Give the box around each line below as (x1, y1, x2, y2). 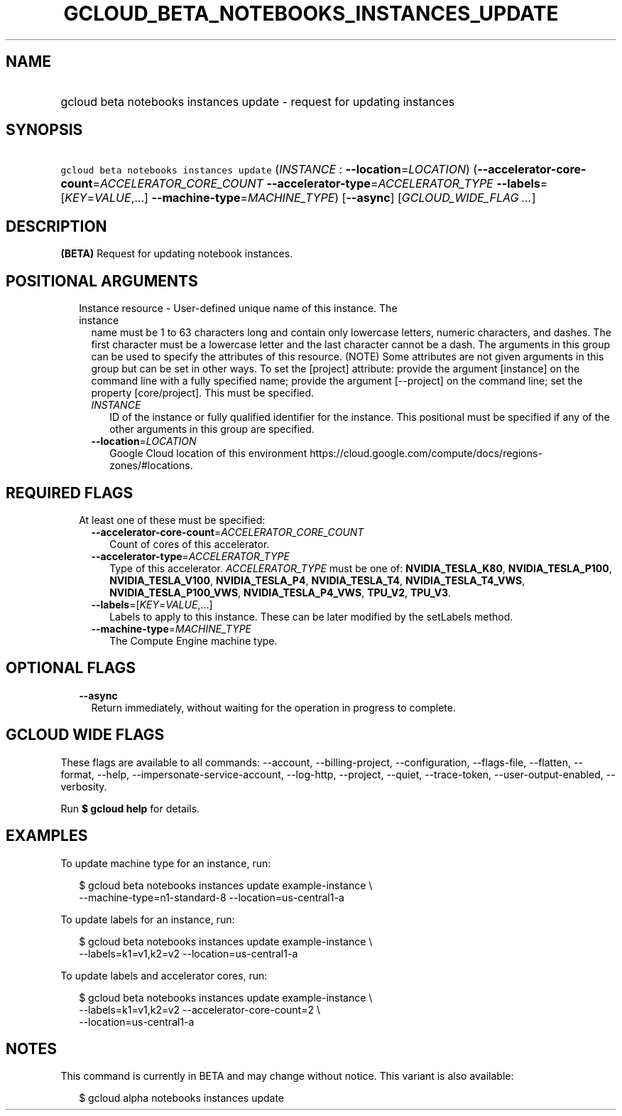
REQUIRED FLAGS (6, 483, 133, 502)
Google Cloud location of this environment (109, 447, 307, 460)
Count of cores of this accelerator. (109, 537, 270, 550)
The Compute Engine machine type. (109, 634, 278, 647)
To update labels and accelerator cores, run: (60, 969, 268, 982)
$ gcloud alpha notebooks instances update (79, 1092, 285, 1105)
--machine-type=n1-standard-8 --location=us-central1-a (79, 891, 344, 903)
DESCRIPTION (6, 217, 107, 235)
